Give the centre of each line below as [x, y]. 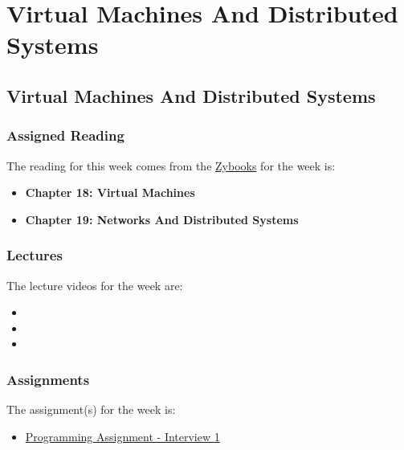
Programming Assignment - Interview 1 [122, 436]
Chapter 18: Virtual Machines [110, 192]
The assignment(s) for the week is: [91, 409]
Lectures [35, 255]
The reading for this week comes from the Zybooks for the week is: [171, 165]
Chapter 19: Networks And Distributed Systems [162, 219]
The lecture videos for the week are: [95, 285]
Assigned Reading [65, 135]
